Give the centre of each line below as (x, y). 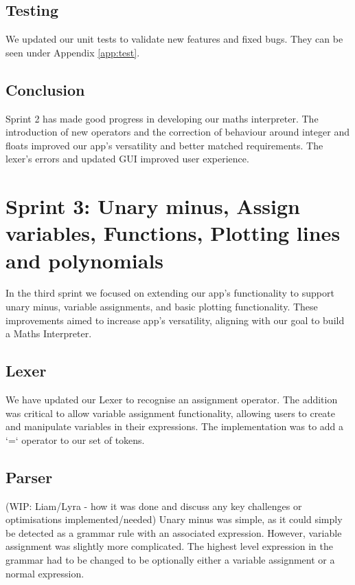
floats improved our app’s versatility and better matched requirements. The (164, 145)
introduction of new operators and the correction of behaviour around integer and (177, 132)
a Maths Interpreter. (49, 333)
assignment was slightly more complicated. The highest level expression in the (169, 546)
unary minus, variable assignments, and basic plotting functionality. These (162, 307)
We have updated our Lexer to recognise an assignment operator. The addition (172, 400)
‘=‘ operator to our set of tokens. (75, 439)
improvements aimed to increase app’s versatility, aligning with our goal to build (175, 320)
